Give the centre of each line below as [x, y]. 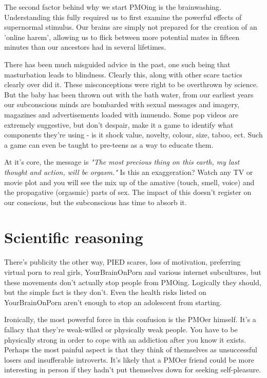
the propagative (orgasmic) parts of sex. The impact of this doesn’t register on [128, 192]
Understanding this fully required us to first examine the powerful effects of [123, 17]
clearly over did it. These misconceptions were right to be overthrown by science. [131, 84]
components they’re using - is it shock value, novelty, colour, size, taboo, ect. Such [133, 135]
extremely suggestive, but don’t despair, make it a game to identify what [119, 124]
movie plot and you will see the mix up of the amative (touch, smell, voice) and [129, 182]
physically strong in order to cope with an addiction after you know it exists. [125, 339]
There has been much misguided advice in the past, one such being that [117, 64]
